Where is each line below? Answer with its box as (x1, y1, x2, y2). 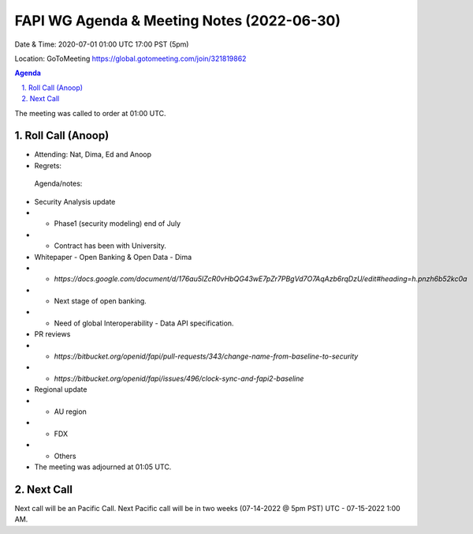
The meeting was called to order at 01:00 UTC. (14, 108, 166, 118)
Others (54, 451, 76, 461)
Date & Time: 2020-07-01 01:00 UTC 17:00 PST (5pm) (14, 39, 189, 49)
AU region (54, 407, 87, 416)
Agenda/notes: (34, 179, 83, 189)
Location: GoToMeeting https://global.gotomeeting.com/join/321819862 (14, 54, 247, 63)
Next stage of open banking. (54, 296, 147, 306)
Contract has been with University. (54, 241, 167, 250)
